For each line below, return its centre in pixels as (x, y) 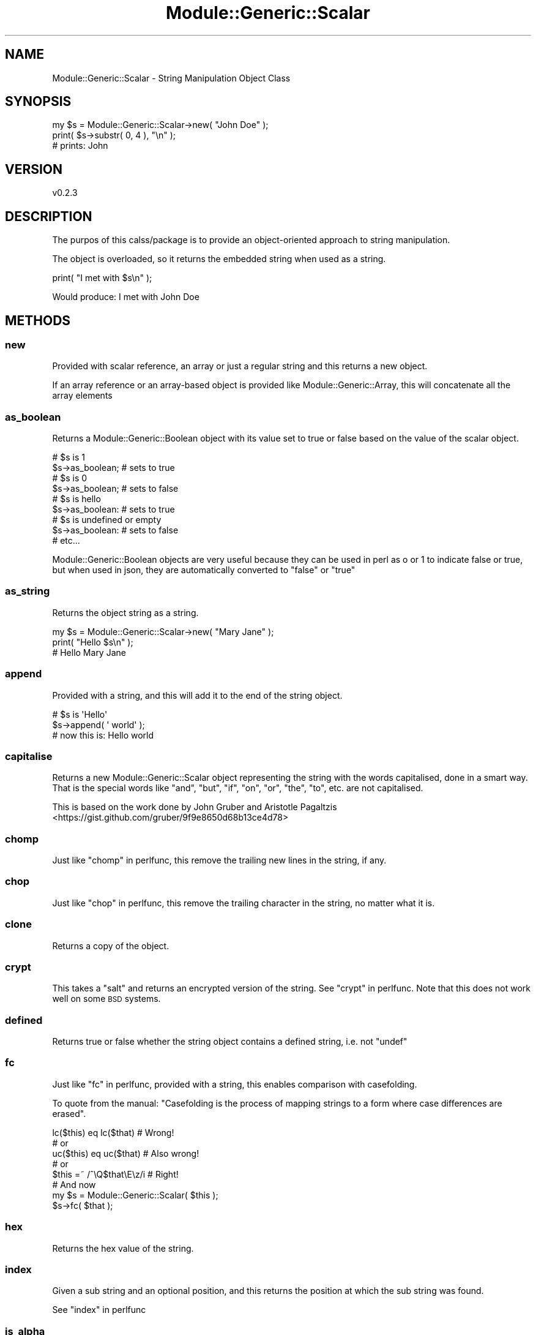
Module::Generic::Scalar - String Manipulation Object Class (171, 78)
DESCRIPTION (49, 216)
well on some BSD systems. (106, 999)
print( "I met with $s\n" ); (102, 278)
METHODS (38, 320)
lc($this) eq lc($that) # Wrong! (113, 1132)
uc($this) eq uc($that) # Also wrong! (126, 1153)
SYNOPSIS (38, 102)
